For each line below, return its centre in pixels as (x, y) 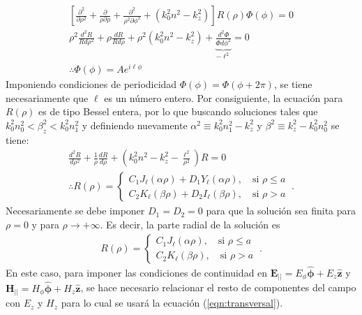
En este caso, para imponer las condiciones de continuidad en (137, 272)
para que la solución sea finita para (281, 211)
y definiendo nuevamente (135, 125)
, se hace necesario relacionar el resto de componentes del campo (218, 287)
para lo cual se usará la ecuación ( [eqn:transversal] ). (172, 303)
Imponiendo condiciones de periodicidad (91, 84)
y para (45, 224)
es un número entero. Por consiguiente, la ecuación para (224, 97)
